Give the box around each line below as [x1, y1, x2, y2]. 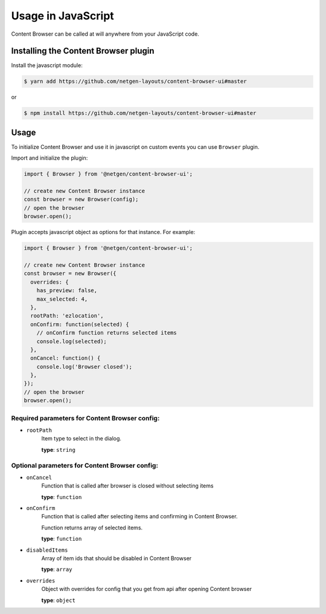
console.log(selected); [36, 338, 107, 345]
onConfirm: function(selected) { [30, 321, 129, 328]
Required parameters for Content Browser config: [11, 414, 160, 422]
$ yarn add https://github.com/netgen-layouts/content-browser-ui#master [24, 78, 247, 85]
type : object [41, 596, 75, 604]
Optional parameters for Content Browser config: [11, 461, 158, 469]
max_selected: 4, [36, 295, 88, 302]
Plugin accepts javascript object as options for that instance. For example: [11, 229, 196, 236]
